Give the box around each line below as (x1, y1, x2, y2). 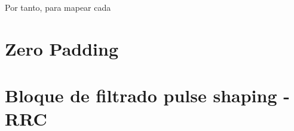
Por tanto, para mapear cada (5, 1, 111, 13)
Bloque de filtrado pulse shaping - (5, 83, 290, 108)
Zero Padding (5, 36, 119, 60)
